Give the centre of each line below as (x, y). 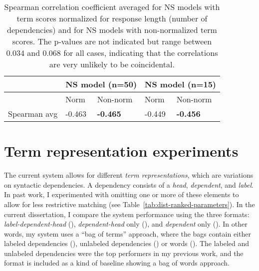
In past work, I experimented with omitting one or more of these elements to (122, 194)
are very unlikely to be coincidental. (112, 64)
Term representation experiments (121, 151)
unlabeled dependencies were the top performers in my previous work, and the (124, 253)
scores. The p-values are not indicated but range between (112, 41)
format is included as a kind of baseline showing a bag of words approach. (117, 263)
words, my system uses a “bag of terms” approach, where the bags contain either (128, 233)
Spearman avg (33, 114)
